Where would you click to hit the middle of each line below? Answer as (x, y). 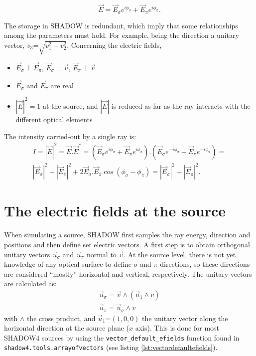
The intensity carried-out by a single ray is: (70, 136)
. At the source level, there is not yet (180, 254)
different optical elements (54, 119)
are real (62, 85)
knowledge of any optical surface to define (68, 264)
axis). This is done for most (177, 328)
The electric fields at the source (115, 211)
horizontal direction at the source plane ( (67, 328)
